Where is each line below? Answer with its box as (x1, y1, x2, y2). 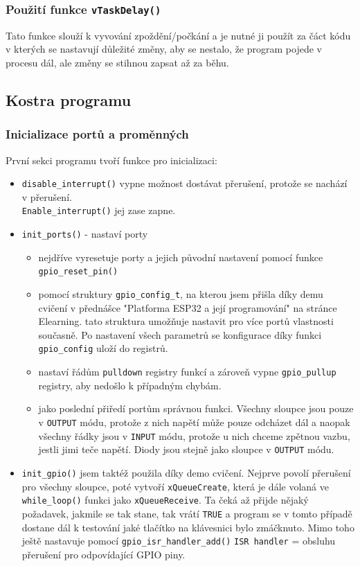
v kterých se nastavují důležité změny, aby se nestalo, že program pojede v (6, 42, 322, 56)
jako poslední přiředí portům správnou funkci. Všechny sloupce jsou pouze (38, 401, 354, 416)
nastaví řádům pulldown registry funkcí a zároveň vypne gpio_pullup (38, 364, 336, 379)
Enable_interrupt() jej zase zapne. (21, 203, 176, 218)
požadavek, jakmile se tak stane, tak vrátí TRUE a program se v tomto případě (21, 506, 352, 520)
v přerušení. (21, 189, 72, 204)
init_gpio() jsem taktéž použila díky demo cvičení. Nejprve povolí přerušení (21, 465, 351, 479)
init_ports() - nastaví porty (21, 227, 148, 241)
